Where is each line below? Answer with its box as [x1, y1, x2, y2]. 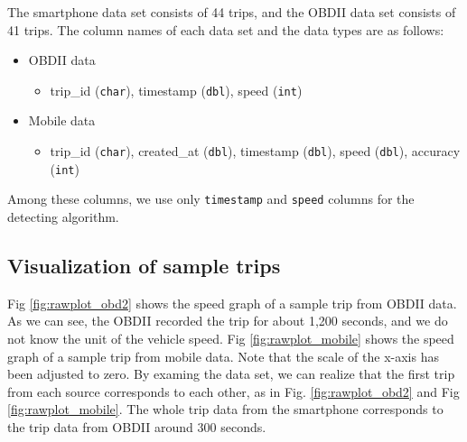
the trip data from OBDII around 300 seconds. [7, 417, 266, 436]
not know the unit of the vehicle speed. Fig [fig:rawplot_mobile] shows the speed [7, 328, 454, 347]
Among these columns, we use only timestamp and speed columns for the [7, 189, 415, 208]
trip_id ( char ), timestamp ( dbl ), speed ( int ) [50, 80, 303, 99]
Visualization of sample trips [7, 251, 281, 279]
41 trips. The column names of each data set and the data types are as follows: [7, 20, 444, 39]
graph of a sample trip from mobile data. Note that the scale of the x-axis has [7, 346, 439, 365]
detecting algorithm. [7, 207, 119, 226]
